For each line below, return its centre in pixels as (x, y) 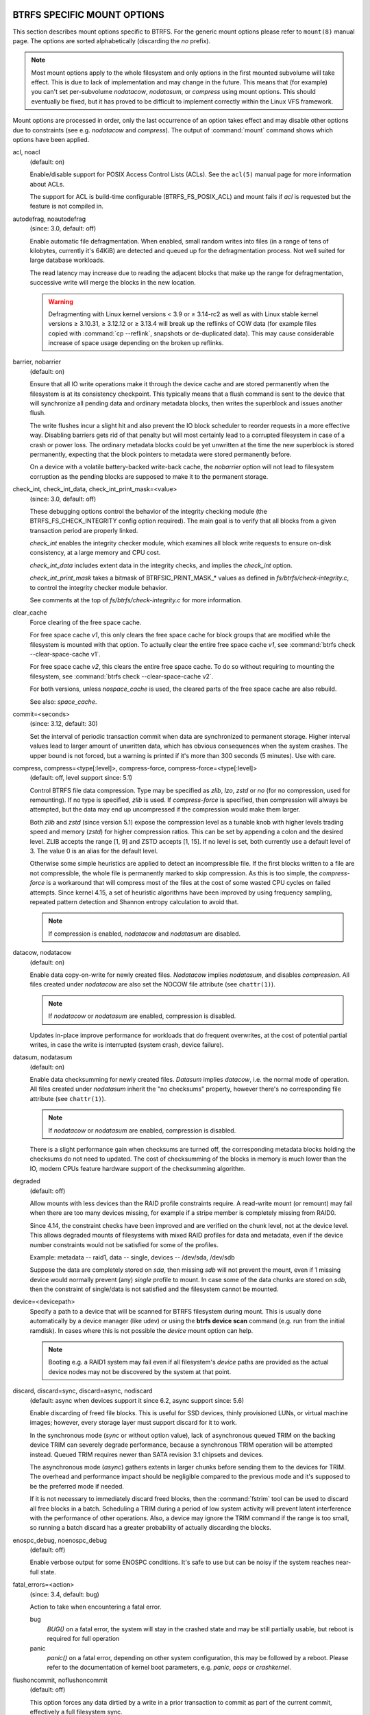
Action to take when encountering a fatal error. (96, 1607)
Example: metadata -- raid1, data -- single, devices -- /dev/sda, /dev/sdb (133, 1257)
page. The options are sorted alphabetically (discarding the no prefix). (112, 40)
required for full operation (83, 1639)
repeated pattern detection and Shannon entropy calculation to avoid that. (134, 901)
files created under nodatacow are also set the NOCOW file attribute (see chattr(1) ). (152, 984)
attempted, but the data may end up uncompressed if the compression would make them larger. (165, 809)
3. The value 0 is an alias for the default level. (94, 851)
